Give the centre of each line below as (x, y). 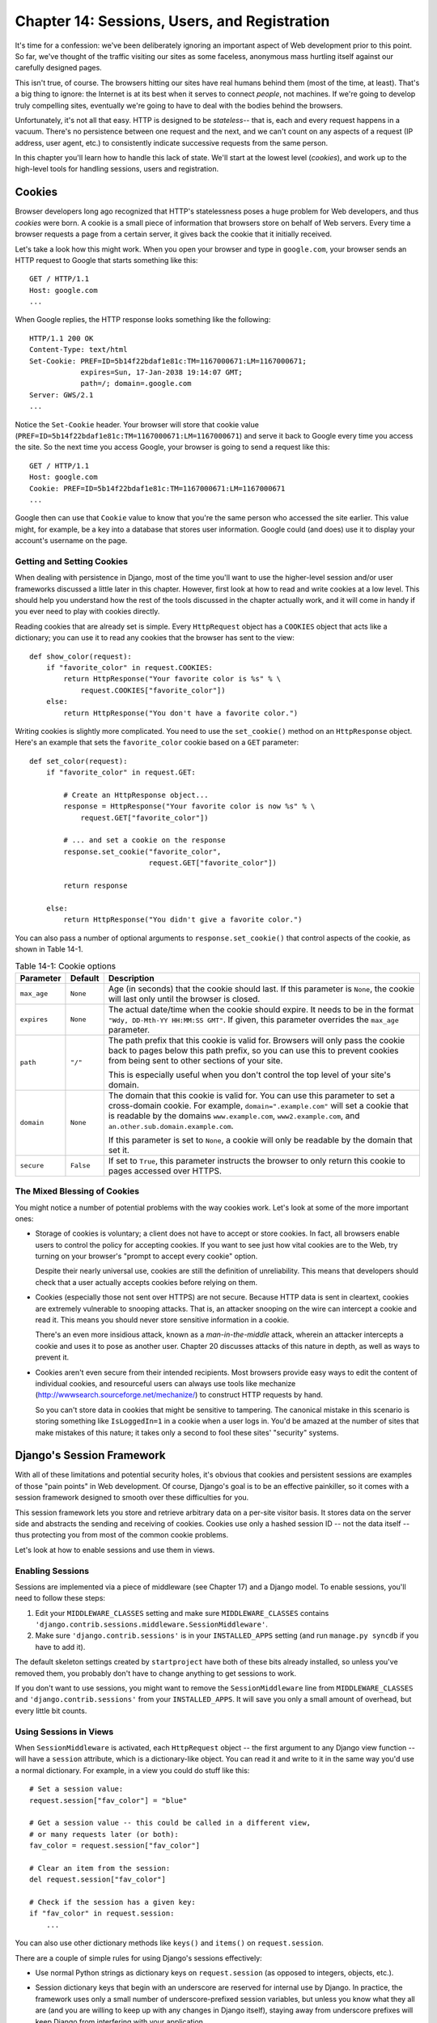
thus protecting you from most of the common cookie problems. (122, 1535)
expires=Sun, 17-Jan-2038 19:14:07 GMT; (161, 373)
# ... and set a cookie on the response (144, 840)
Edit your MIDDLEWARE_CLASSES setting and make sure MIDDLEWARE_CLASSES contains (182, 1613)
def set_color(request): (78, 761)
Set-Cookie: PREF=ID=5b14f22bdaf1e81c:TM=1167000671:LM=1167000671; (168, 361)
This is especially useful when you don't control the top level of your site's (250, 1075)
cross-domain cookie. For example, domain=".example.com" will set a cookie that (258, 1105)
